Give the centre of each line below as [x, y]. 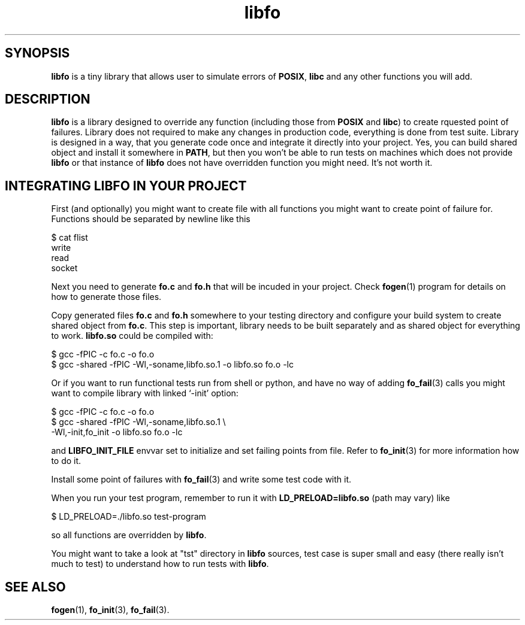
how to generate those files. [106, 297]
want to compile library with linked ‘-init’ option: [145, 393]
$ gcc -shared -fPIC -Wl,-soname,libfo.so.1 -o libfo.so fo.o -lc [172, 365]
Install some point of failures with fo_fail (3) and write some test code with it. [201, 480]
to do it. [66, 461]
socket [64, 268]
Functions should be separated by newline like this [151, 219]
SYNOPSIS [37, 53]
